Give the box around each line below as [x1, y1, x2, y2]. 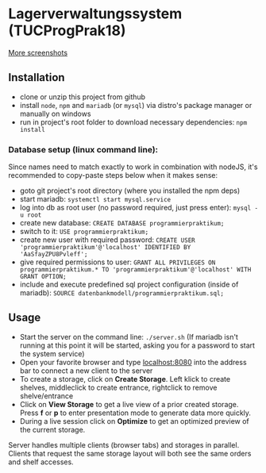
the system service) [19, 348, 85, 358]
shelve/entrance [19, 390, 74, 401]
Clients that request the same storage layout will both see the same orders [8, 448, 252, 458]
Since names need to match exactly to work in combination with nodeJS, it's [8, 162, 258, 171]
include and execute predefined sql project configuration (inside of [19, 279, 239, 290]
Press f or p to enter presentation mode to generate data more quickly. [19, 408, 252, 417]
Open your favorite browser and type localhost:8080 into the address [19, 357, 248, 367]
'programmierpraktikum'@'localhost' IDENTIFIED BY [19, 244, 191, 252]
